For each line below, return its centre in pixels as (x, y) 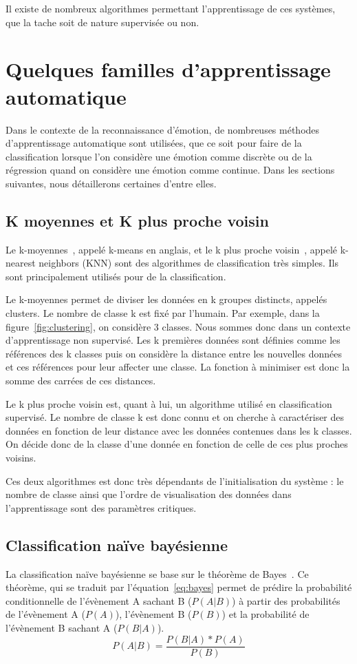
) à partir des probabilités (286, 600)
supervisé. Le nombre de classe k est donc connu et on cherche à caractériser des (175, 417)
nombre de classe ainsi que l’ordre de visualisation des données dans (149, 494)
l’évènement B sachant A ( (62, 627)
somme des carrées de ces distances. (81, 381)
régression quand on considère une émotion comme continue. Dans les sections (170, 170)
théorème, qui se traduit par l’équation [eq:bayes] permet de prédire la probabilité (179, 587)
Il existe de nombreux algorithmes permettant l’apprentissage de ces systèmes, (171, 8)
